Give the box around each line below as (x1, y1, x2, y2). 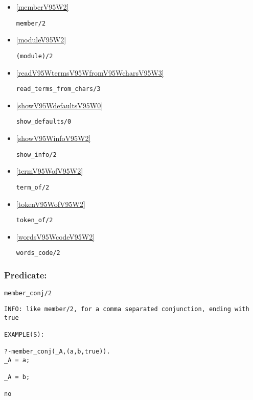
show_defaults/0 (16, 118, 72, 126)
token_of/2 (16, 217, 53, 224)
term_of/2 (16, 183, 50, 191)
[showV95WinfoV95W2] (16, 133, 91, 143)
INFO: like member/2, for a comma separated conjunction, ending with (4, 305, 249, 313)
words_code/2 (16, 249, 60, 257)
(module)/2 (16, 52, 53, 60)
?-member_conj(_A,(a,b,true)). (4, 348, 110, 356)
